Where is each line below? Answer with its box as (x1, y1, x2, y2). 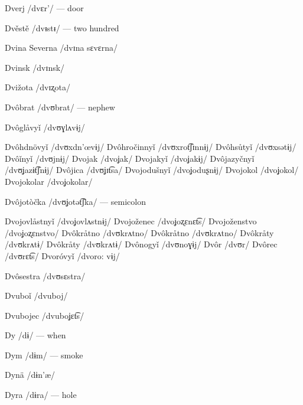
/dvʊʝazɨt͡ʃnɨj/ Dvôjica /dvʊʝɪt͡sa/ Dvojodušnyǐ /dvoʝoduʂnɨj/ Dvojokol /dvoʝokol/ (5, 164, 299, 176)
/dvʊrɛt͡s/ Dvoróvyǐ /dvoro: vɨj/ (5, 249, 120, 262)
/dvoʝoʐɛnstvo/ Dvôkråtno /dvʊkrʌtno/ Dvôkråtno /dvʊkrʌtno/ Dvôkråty (5, 226, 274, 239)
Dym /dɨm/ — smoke (5, 348, 83, 361)
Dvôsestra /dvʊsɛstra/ (5, 269, 86, 282)
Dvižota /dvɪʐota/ (5, 81, 71, 93)
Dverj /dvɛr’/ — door (5, 2, 84, 14)
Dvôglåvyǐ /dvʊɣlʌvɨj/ (5, 120, 85, 133)
